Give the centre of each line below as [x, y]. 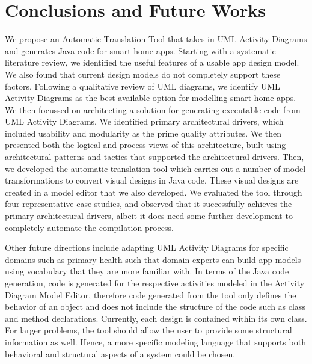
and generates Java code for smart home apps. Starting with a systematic [140, 50]
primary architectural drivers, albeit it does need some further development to [149, 216]
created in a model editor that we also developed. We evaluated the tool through [154, 192]
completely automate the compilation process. [89, 227]
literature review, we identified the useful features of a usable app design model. [152, 62]
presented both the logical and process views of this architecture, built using [145, 145]
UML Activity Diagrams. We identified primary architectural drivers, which [144, 121]
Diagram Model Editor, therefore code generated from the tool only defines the [151, 295]
